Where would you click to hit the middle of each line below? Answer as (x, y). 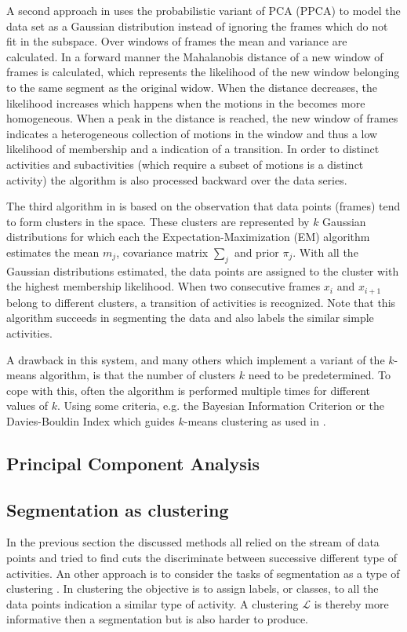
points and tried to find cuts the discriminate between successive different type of (202, 558)
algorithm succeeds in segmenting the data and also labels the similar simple (190, 318)
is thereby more (351, 603)
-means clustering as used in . (255, 420)
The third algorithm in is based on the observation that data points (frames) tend (203, 206)
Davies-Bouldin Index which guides (91, 420)
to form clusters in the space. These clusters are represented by (158, 221)
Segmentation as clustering (118, 509)
